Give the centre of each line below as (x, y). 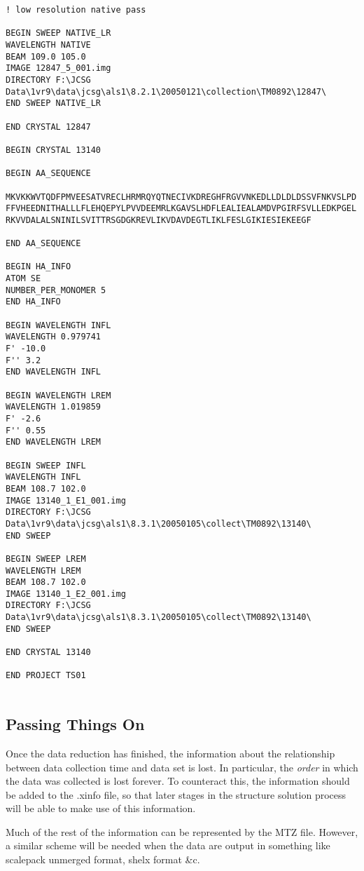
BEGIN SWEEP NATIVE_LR (58, 33)
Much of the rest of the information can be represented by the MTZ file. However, (182, 831)
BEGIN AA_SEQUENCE (48, 174)
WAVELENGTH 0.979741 (54, 337)
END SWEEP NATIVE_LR (54, 103)
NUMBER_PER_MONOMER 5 (56, 290)
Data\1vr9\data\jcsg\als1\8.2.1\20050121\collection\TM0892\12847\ (166, 92)
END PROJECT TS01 (46, 676)
